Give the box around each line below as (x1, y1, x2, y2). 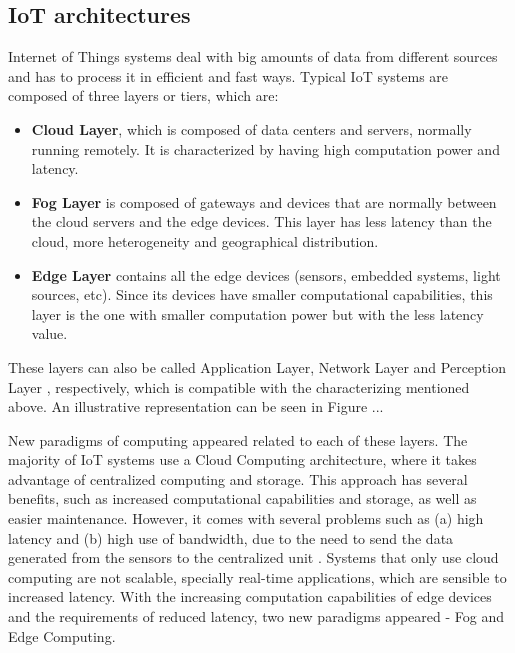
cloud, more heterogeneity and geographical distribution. (31, 230, 379, 251)
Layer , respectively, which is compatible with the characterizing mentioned (8, 376, 470, 397)
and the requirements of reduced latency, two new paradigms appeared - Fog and (8, 606, 504, 627)
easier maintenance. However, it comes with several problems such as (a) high (8, 508, 484, 529)
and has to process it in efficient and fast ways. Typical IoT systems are (8, 65, 449, 86)
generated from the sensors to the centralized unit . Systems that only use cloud (8, 547, 499, 568)
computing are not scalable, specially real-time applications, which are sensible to (8, 566, 507, 587)
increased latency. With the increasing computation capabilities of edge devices (8, 586, 492, 607)
